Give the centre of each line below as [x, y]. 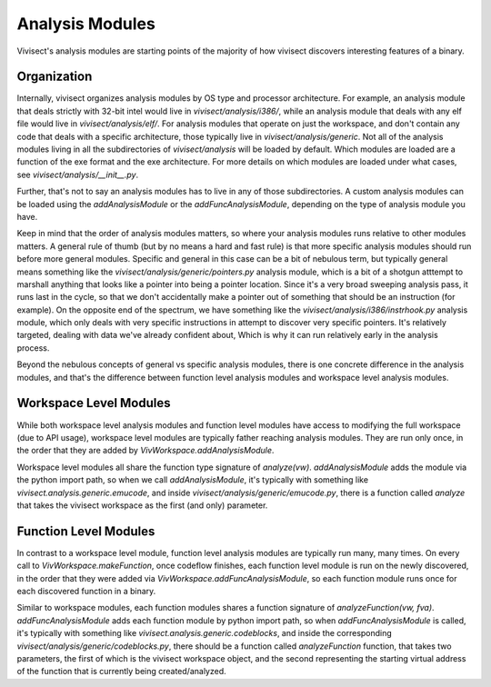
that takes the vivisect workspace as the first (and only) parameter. [142, 505]
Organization [55, 77]
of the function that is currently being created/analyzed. [121, 672]
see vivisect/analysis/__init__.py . [78, 174]
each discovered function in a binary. [86, 591]
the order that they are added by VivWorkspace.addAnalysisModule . [145, 451]
